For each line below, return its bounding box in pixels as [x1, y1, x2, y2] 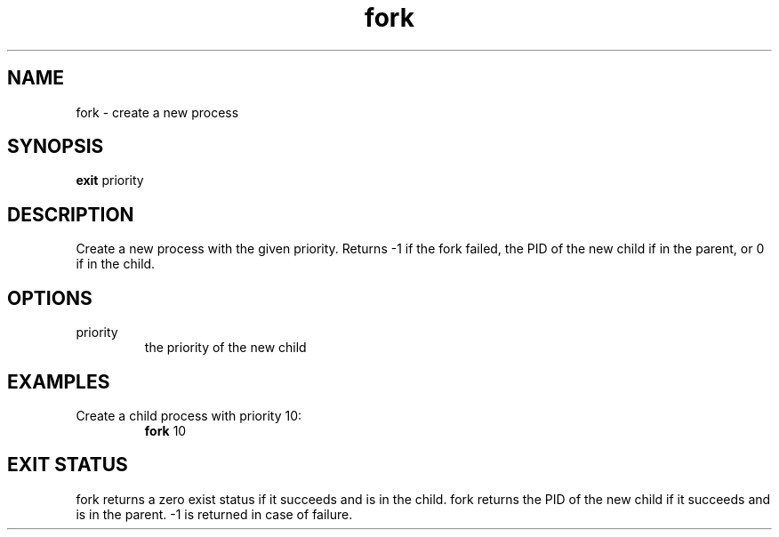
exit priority [76, 172, 144, 188]
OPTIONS [7, 286, 92, 309]
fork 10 [144, 422, 187, 438]
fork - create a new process [76, 104, 239, 120]
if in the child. [76, 256, 156, 272]
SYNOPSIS [7, 135, 104, 158]
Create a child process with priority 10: [76, 407, 302, 423]
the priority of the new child [144, 340, 307, 356]
